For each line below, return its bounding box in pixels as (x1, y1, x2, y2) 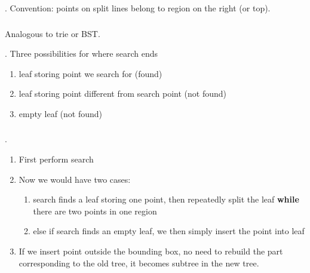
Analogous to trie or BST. (5, 27, 100, 39)
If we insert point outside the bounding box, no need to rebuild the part (19, 244, 283, 257)
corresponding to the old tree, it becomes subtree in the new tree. (19, 256, 259, 269)
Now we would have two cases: (19, 173, 131, 185)
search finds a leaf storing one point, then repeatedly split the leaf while (33, 193, 299, 205)
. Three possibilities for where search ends (5, 47, 158, 60)
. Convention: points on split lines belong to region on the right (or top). (5, 2, 271, 14)
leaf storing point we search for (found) (19, 67, 162, 79)
